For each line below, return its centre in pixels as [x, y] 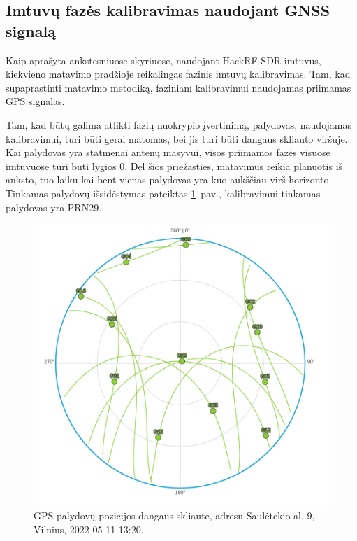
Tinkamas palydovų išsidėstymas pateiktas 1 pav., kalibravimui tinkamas [163, 193]
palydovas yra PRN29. [54, 207]
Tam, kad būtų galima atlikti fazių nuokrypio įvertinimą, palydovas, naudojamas [178, 124]
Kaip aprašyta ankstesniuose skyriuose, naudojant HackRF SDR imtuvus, [163, 60]
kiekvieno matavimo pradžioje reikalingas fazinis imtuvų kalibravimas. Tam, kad [178, 74]
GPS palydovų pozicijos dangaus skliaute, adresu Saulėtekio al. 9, [174, 515]
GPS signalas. [35, 101]
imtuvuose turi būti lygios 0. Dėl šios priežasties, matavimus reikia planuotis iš [174, 166]
